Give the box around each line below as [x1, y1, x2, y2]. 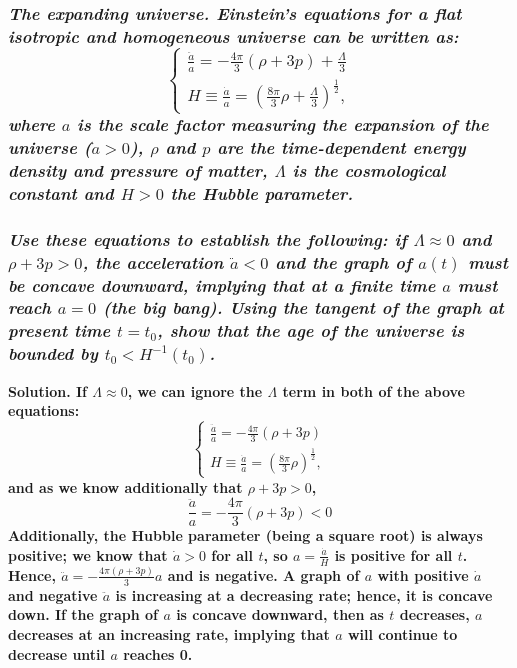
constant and [8, 180, 114, 205]
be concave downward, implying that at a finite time [8, 272, 436, 297]
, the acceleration [82, 249, 224, 274]
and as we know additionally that [8, 476, 243, 497]
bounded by [8, 341, 98, 366]
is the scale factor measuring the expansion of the [77, 112, 489, 137]
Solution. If [8, 380, 87, 401]
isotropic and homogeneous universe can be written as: [8, 23, 459, 48]
